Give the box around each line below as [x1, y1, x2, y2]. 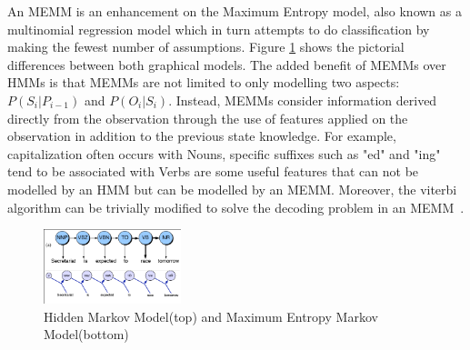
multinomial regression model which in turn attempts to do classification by [7, 19, 430, 38]
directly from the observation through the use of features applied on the [7, 108, 408, 127]
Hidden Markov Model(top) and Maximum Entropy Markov [44, 306, 378, 325]
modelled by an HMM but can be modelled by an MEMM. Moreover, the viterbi [7, 179, 457, 198]
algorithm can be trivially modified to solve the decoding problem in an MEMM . [7, 197, 465, 216]
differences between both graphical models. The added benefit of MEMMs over [7, 55, 446, 74]
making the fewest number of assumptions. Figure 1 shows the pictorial [7, 37, 405, 56]
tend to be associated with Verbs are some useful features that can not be [7, 162, 419, 181]
